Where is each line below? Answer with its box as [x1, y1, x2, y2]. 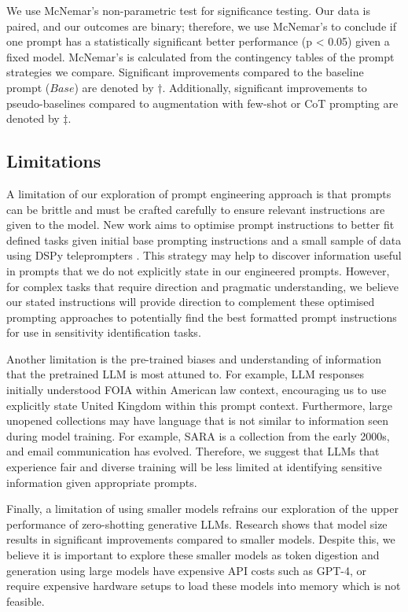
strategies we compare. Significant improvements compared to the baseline [6, 64, 364, 80]
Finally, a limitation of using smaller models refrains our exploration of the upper [6, 500, 399, 517]
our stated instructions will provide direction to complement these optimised [6, 293, 375, 310]
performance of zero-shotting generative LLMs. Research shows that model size [6, 515, 388, 532]
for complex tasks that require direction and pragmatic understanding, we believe [6, 278, 399, 294]
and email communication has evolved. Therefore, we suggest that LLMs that [6, 443, 380, 459]
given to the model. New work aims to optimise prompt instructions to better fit [6, 216, 395, 233]
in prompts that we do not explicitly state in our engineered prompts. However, [6, 262, 390, 278]
